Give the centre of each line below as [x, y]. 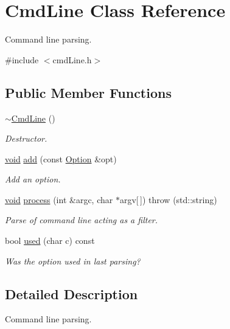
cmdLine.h [72, 59]
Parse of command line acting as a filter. [82, 220]
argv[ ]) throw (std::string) [168, 199]
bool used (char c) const [50, 241]
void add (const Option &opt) [61, 158]
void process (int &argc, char [59, 199]
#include [22, 59]
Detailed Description [71, 293]
